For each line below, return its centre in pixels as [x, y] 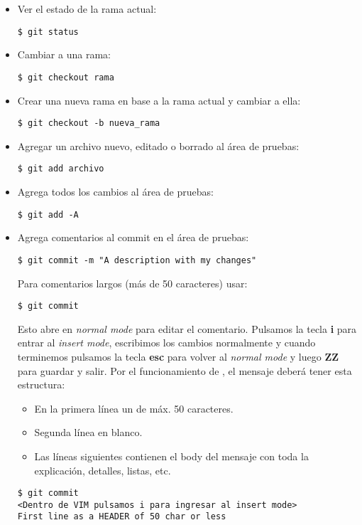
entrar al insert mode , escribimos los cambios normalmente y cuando [166, 343]
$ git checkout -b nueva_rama [89, 123]
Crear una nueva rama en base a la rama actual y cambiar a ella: [159, 100]
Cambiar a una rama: [64, 54]
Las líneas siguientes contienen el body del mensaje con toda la [171, 456]
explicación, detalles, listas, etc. [103, 470]
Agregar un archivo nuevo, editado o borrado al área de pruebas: [158, 145]
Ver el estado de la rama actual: [87, 9]
